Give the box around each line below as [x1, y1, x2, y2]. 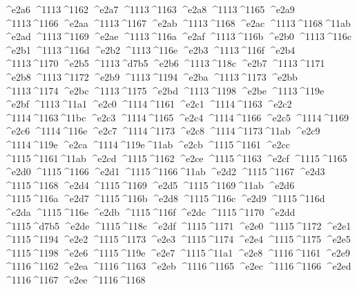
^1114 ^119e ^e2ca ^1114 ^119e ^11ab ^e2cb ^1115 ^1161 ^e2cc [3, 137, 290, 151]
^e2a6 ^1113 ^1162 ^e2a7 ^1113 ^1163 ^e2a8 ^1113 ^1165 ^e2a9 [3, 2, 295, 16]
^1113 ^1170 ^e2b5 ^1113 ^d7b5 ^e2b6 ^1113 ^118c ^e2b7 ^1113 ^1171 [3, 56, 325, 70]
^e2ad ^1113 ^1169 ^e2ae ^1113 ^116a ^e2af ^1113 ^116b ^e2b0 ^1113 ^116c [3, 29, 352, 43]
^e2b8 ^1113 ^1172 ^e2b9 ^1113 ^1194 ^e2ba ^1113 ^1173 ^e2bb [3, 69, 298, 83]
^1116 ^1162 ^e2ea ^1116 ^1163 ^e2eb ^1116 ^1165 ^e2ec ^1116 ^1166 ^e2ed [3, 259, 351, 273]
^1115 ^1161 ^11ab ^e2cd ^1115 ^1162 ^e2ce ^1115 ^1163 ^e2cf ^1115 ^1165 [3, 150, 347, 165]
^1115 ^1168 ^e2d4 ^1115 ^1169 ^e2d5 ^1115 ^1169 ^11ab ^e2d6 [3, 177, 295, 192]
